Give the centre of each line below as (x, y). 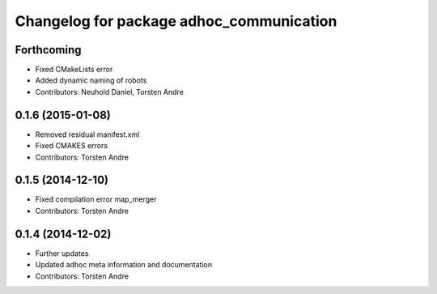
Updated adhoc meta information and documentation (124, 265)
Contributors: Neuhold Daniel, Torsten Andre (109, 92)
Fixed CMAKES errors (72, 146)
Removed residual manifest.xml (87, 134)
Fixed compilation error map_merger (96, 199)
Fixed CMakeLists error (74, 70)
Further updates (62, 253)
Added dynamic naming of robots (91, 80)
